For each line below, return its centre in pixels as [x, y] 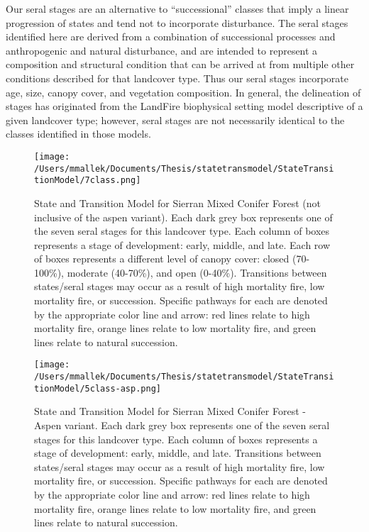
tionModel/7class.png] [88, 181]
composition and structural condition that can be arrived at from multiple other [180, 64]
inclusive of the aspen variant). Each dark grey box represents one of [183, 217]
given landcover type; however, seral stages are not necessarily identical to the [175, 120]
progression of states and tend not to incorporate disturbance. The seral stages [177, 22]
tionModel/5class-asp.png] [98, 388]
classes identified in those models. [78, 134]
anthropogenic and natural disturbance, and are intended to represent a [162, 50]
